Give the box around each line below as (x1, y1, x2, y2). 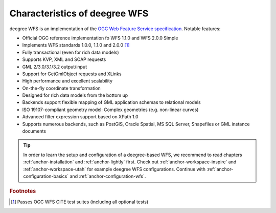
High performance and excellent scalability (22, 78, 112, 84)
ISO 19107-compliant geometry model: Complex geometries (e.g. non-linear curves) (22, 106, 199, 113)
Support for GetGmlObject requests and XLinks (22, 71, 122, 77)
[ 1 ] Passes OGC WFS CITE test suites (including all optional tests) (11, 199, 149, 205)
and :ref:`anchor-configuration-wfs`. (70, 173, 146, 179)
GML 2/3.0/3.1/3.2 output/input (22, 63, 87, 70)
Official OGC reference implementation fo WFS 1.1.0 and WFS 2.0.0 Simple (22, 35, 178, 41)
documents (22, 128, 46, 134)
